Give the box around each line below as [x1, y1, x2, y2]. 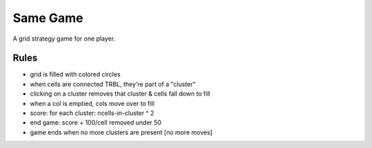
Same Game [12, 10, 83, 25]
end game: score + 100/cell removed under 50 [30, 118, 162, 127]
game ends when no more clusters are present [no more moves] [30, 128, 213, 136]
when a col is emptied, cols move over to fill [30, 99, 155, 107]
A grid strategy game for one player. [12, 34, 116, 43]
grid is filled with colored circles [30, 70, 121, 78]
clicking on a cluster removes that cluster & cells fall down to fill [30, 89, 210, 98]
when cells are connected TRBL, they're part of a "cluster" [30, 80, 196, 88]
